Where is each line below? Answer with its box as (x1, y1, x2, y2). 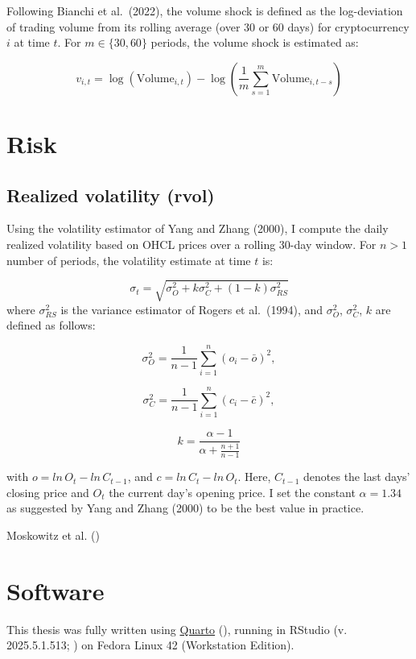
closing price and (6, 483, 89, 500)
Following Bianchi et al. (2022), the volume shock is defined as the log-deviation (6, 2, 403, 19)
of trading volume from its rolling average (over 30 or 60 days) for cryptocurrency (6, 18, 410, 35)
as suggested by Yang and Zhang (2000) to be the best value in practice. (6, 499, 365, 516)
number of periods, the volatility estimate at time (6, 251, 251, 268)
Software (6, 574, 105, 607)
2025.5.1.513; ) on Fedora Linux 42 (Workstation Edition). (6, 636, 294, 653)
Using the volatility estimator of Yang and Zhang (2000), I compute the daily (6, 220, 389, 237)
